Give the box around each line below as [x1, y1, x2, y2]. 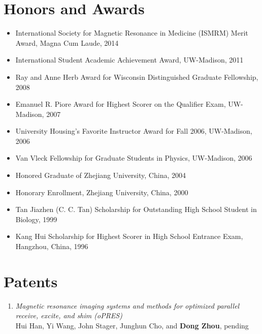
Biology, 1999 [15, 214, 57, 224]
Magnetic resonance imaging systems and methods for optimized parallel [15, 300, 240, 311]
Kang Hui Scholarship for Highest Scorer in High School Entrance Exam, [15, 231, 243, 241]
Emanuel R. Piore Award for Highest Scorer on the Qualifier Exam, [15, 99, 226, 109]
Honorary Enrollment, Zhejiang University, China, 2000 [15, 187, 188, 197]
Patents [4, 270, 58, 291]
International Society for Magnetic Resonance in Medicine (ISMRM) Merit [15, 27, 248, 38]
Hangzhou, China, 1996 [15, 241, 88, 252]
